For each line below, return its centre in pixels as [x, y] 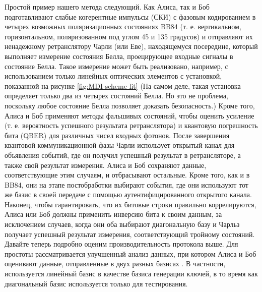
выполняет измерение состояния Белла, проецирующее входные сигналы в [119, 56]
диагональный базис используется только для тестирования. [96, 283]
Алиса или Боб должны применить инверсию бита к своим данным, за [113, 214]
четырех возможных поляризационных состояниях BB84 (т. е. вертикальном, [123, 26]
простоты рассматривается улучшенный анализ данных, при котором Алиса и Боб [130, 253]
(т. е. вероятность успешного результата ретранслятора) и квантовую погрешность [131, 125]
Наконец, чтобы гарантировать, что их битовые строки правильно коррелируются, [130, 204]
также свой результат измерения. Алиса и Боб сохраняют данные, [106, 165]
